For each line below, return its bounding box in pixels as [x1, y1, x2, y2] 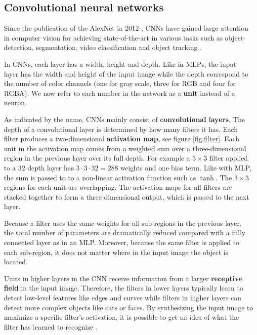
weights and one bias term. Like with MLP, [120, 162, 252, 172]
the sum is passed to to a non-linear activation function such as [4, 172, 196, 182]
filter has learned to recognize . [4, 321, 98, 332]
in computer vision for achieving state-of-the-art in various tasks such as [4, 32, 223, 42]
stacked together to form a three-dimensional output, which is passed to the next [4, 191, 249, 202]
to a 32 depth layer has [4, 162, 74, 172]
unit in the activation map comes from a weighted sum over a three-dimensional [4, 143, 246, 153]
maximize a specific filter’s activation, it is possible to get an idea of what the [4, 312, 239, 322]
